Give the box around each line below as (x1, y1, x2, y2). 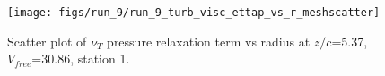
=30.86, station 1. (31, 49, 130, 68)
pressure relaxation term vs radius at (107, 31, 311, 50)
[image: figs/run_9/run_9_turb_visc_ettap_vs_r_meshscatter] (7, 6, 381, 19)
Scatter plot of (7, 31, 87, 50)
